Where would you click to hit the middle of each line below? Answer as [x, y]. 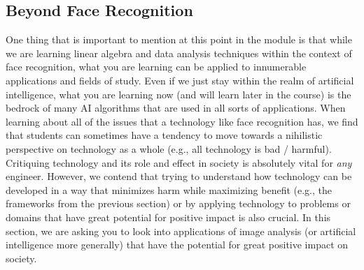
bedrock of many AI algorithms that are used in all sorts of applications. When [176, 108]
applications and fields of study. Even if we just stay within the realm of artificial [180, 80]
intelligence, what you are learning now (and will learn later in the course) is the [178, 94]
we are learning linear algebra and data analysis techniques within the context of [179, 53]
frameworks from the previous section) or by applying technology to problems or [178, 203]
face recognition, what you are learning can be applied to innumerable [156, 67]
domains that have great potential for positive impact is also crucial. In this [168, 217]
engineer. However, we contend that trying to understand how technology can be [179, 176]
